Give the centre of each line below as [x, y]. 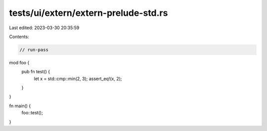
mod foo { [19, 62]
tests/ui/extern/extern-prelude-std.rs [89, 13]
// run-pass [34, 50]
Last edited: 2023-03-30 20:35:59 [44, 28]
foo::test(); [32, 113]
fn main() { [20, 106]
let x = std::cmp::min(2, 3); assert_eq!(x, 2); [78, 79]
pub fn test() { [36, 72]
